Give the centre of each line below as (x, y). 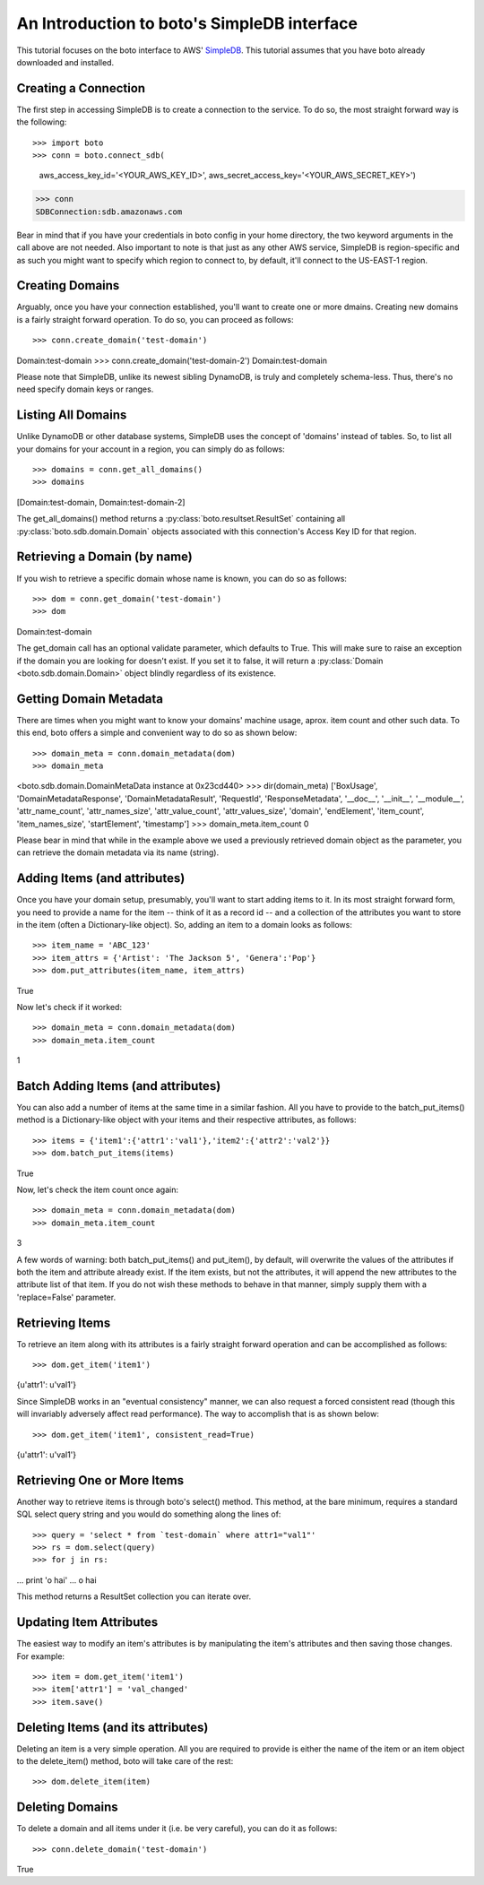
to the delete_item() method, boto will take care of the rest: (125, 1761)
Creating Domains (68, 285)
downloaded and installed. (65, 62)
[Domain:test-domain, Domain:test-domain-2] (101, 502)
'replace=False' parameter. (66, 1297)
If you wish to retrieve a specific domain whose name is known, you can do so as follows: (181, 578)
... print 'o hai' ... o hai (57, 1580)
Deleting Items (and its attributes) (112, 1727)
